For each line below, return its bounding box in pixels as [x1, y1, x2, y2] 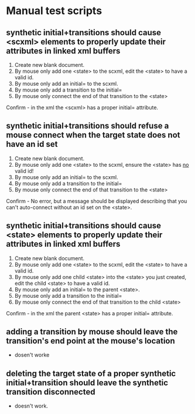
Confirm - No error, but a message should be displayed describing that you [6, 197, 187, 204]
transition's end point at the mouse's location [6, 336, 176, 346]
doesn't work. [14, 402, 49, 409]
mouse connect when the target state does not [6, 130, 180, 140]
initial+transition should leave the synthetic [6, 378, 169, 388]
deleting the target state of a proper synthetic [6, 368, 176, 378]
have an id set [6, 139, 58, 149]
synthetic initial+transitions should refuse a [6, 121, 169, 131]
